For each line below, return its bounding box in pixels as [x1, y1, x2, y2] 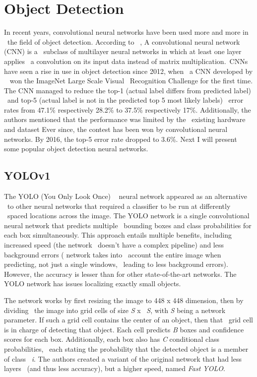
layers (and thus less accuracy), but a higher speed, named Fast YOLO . [4, 363, 225, 374]
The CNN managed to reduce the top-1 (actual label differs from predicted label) [4, 85, 251, 95]
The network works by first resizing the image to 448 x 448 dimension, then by [4, 295, 244, 305]
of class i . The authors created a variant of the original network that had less [4, 353, 242, 364]
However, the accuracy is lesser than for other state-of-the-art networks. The [4, 268, 237, 279]
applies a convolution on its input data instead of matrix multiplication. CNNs [4, 56, 248, 66]
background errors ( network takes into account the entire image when [4, 249, 221, 259]
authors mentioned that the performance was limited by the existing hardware [4, 114, 246, 125]
